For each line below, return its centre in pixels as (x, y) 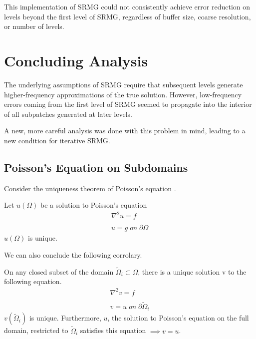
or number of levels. (34, 26)
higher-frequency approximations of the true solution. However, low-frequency (123, 94)
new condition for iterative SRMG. (57, 140)
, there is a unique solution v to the (192, 271)
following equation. (33, 281)
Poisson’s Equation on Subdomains (96, 167)
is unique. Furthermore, (65, 318)
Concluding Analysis (76, 60)
